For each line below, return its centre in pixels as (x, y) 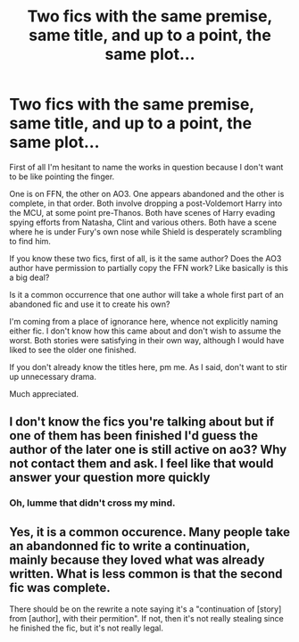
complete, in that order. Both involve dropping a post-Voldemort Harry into (146, 203)
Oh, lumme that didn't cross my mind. (92, 503)
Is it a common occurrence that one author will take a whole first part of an (146, 294)
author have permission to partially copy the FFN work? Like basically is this (149, 267)
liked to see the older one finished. (73, 350)
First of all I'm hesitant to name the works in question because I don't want (146, 167)
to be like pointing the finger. (62, 177)
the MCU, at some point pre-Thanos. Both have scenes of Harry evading (142, 212)
